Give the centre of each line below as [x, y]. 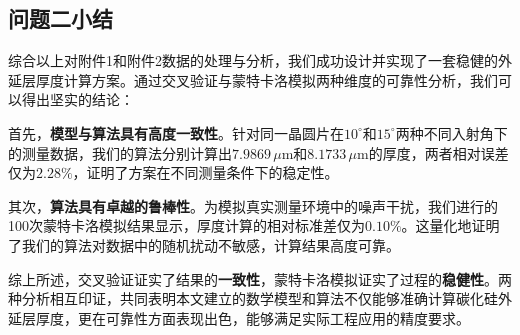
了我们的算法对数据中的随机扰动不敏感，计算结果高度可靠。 [204, 244]
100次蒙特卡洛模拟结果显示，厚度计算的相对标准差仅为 [186, 225]
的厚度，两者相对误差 [438, 152]
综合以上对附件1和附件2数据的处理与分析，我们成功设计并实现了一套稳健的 [253, 60]
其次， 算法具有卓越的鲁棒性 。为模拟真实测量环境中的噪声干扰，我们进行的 [253, 205]
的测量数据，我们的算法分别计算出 [120, 152]
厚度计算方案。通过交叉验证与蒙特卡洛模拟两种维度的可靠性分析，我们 [266, 79]
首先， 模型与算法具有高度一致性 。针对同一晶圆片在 [176, 132]
